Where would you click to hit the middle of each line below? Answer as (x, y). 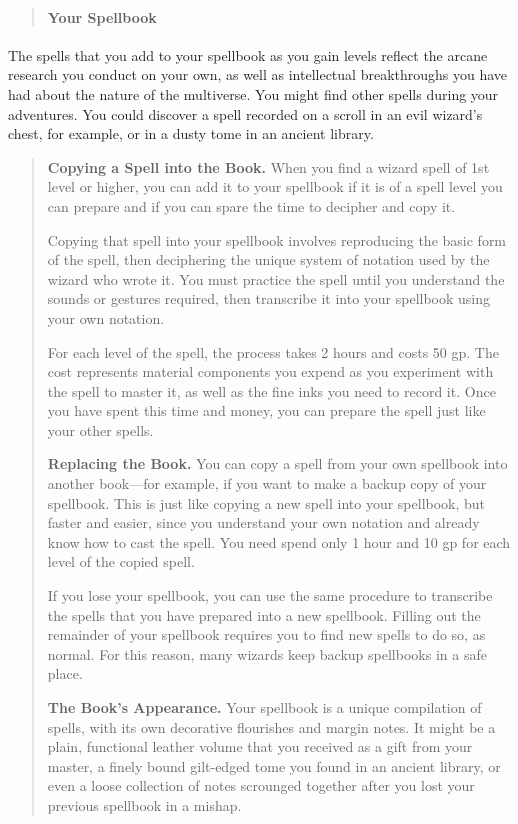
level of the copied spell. (121, 561)
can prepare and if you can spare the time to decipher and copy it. (251, 205)
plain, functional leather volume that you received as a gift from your (260, 746)
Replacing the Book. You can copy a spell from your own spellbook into (277, 463)
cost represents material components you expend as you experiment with (270, 371)
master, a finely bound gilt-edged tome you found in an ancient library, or (274, 765)
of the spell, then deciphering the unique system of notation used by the (268, 259)
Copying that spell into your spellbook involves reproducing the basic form (277, 239)
